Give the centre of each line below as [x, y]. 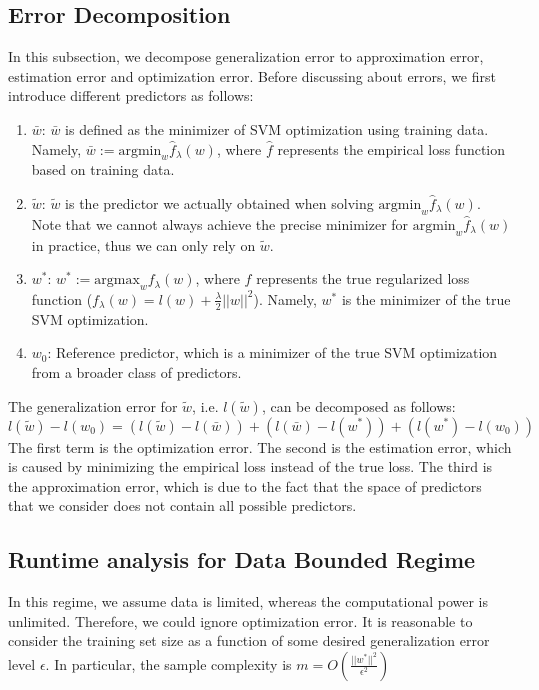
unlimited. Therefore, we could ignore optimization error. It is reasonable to [240, 620]
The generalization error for [93, 405]
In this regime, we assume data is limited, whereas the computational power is [248, 601]
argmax [117, 280]
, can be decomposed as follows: [358, 405]
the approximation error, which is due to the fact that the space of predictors [245, 485]
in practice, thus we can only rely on [143, 244]
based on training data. [103, 169]
